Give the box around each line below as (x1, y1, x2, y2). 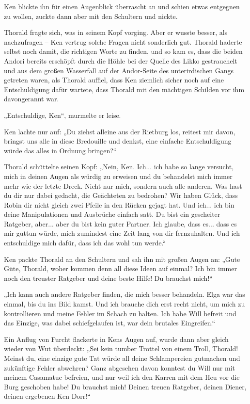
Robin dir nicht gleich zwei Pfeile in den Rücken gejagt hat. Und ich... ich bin (4, 199, 234, 210)
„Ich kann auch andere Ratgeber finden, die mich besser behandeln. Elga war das (4, 289, 245, 299)
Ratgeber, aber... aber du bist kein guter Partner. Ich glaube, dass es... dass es (4, 218, 237, 228)
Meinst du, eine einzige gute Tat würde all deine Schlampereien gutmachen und (4, 353, 240, 363)
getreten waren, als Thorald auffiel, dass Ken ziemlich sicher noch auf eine (4, 75, 224, 85)
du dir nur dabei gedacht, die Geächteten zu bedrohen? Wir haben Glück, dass (4, 190, 238, 200)
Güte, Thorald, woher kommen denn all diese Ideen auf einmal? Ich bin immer (4, 263, 237, 274)
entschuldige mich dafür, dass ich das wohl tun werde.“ (4, 238, 166, 248)
